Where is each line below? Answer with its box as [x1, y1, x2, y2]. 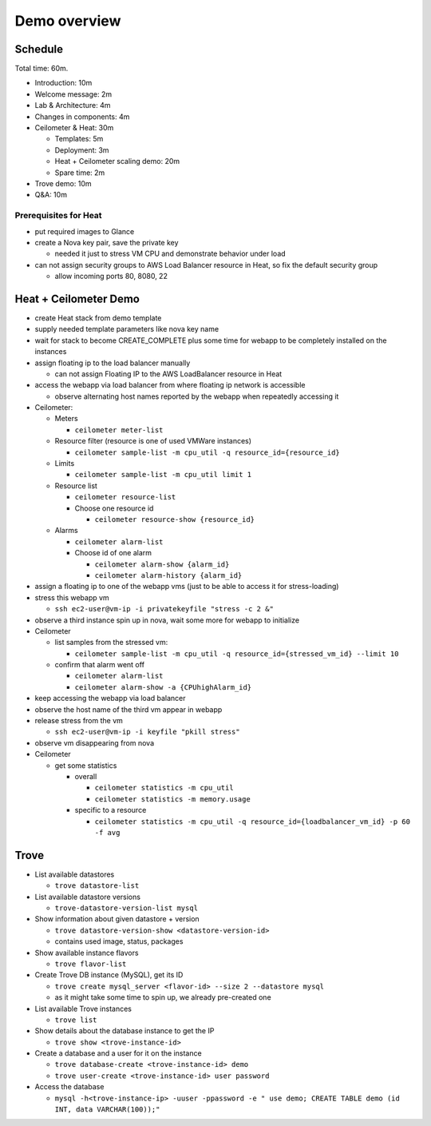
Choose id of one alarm [74, 548, 152, 558]
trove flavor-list [54, 959, 127, 969]
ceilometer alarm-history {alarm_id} [94, 571, 243, 579]
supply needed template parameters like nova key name [34, 324, 219, 334]
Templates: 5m [54, 134, 104, 144]
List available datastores [34, 869, 115, 879]
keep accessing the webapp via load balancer [34, 694, 187, 703]
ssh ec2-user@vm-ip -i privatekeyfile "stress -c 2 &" [54, 604, 275, 614]
